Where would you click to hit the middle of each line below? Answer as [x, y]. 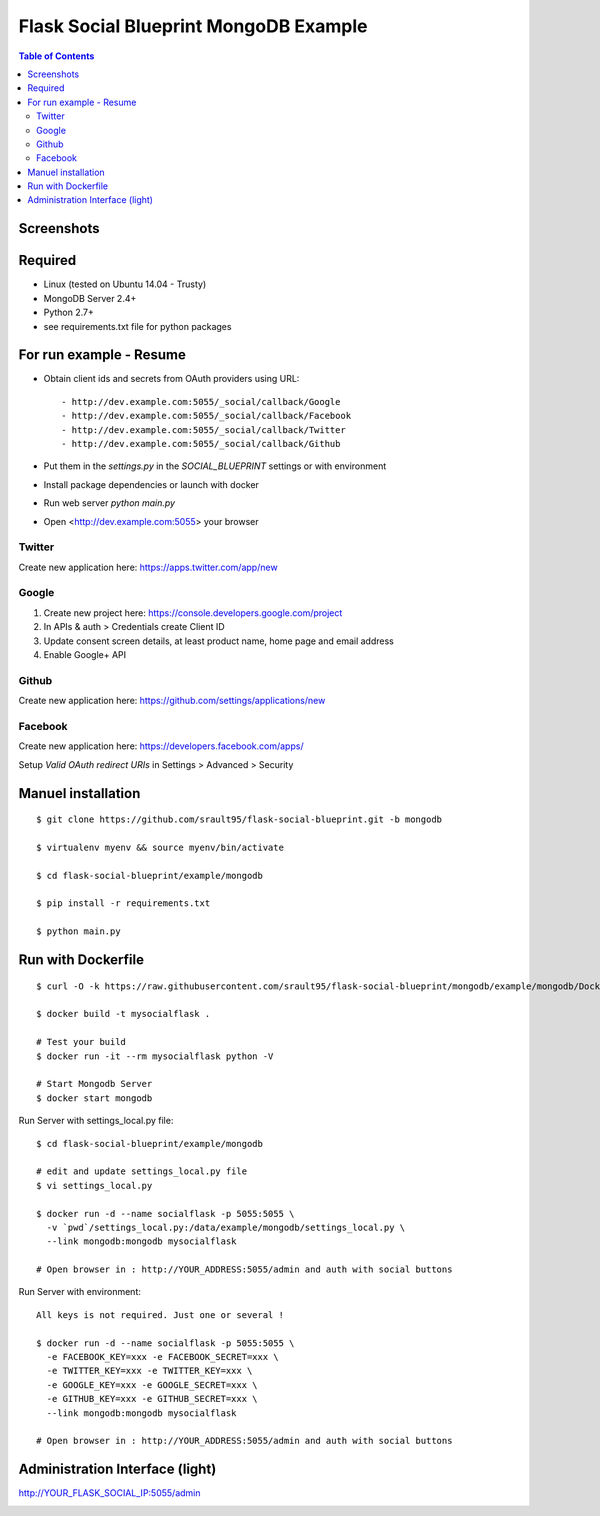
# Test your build [81, 1042]
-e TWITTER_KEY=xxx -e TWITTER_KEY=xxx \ [149, 1371]
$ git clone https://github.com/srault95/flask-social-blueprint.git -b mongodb [239, 819]
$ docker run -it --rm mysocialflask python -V [155, 1056]
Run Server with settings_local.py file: [96, 1121]
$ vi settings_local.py [94, 1185]
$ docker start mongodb [94, 1098]
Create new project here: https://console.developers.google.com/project [193, 612]
